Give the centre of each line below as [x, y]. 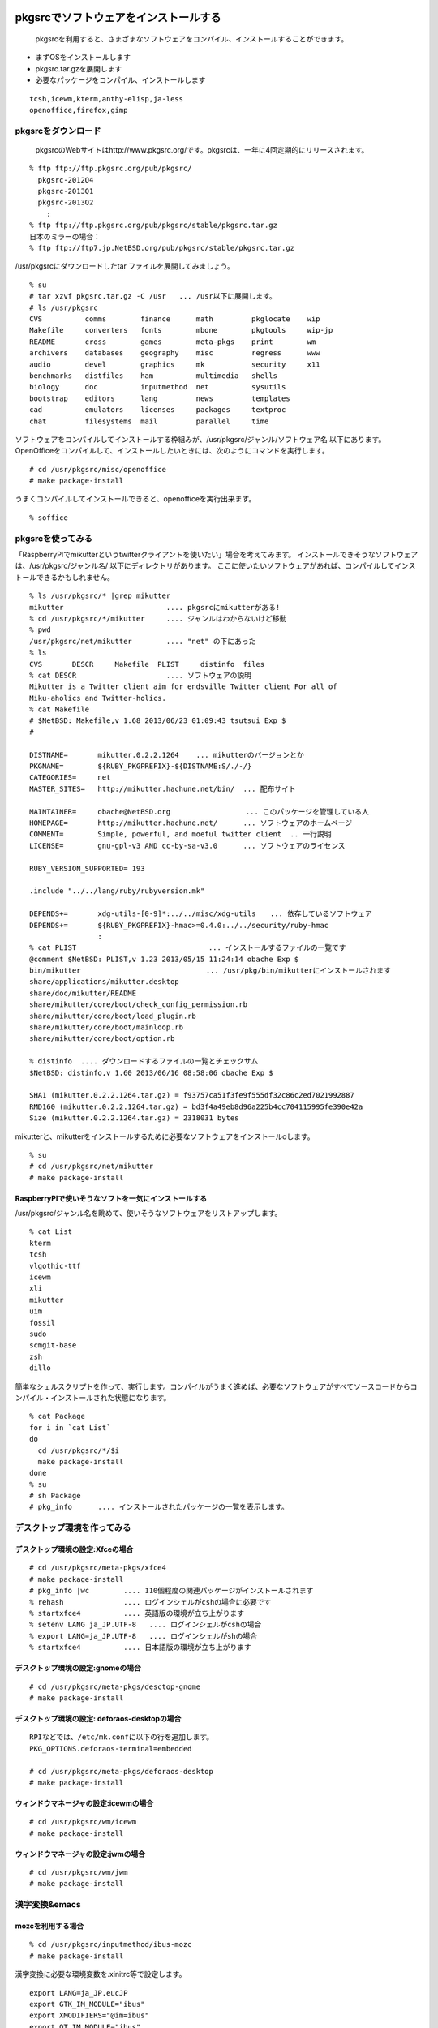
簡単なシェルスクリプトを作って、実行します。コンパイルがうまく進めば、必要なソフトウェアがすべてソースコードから [213, 1386]
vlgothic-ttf [55, 1266]
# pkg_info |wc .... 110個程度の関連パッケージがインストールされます [172, 1591]
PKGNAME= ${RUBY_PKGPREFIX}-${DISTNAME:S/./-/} [141, 766]
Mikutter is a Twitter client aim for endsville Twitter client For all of [183, 687]
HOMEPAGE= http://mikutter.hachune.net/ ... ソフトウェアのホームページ [191, 823]
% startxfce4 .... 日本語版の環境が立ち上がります [140, 1648]
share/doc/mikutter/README [83, 993]
